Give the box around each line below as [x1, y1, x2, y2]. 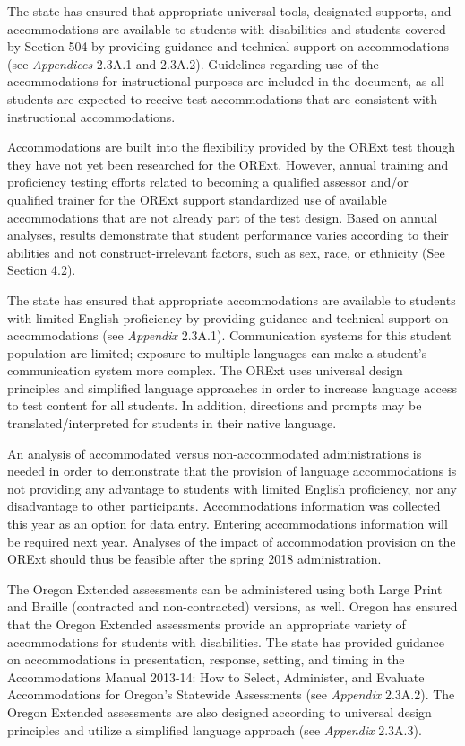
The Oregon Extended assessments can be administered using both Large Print [7, 579, 443, 598]
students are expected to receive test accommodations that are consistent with [7, 89, 438, 108]
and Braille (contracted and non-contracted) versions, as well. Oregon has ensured [7, 597, 458, 616]
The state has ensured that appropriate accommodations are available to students [7, 290, 456, 309]
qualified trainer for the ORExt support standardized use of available [7, 189, 387, 208]
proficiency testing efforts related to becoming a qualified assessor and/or [7, 172, 409, 191]
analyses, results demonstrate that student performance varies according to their [7, 225, 449, 244]
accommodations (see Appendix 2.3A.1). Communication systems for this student [7, 326, 452, 345]
